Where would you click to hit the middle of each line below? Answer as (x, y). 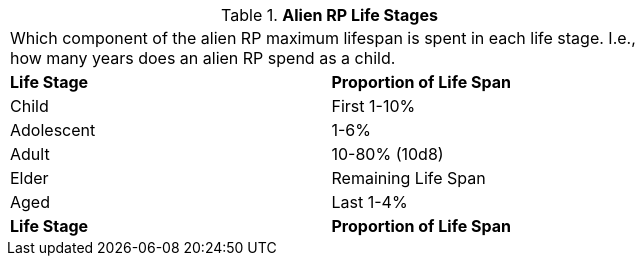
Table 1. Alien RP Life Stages (329, 15)
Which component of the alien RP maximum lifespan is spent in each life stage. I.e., (323, 38)
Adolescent (53, 130)
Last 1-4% (369, 202)
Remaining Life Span (408, 178)
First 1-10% (373, 106)
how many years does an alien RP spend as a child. (203, 58)
